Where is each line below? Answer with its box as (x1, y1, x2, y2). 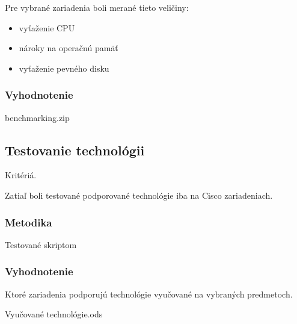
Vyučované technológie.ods (5, 308, 103, 320)
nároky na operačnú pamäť (19, 42, 118, 54)
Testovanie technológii (5, 140, 145, 159)
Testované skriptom (5, 238, 77, 251)
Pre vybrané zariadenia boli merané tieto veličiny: (5, 1, 189, 13)
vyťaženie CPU (19, 21, 75, 34)
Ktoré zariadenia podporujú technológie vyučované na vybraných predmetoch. (5, 287, 293, 300)
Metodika (5, 214, 52, 229)
